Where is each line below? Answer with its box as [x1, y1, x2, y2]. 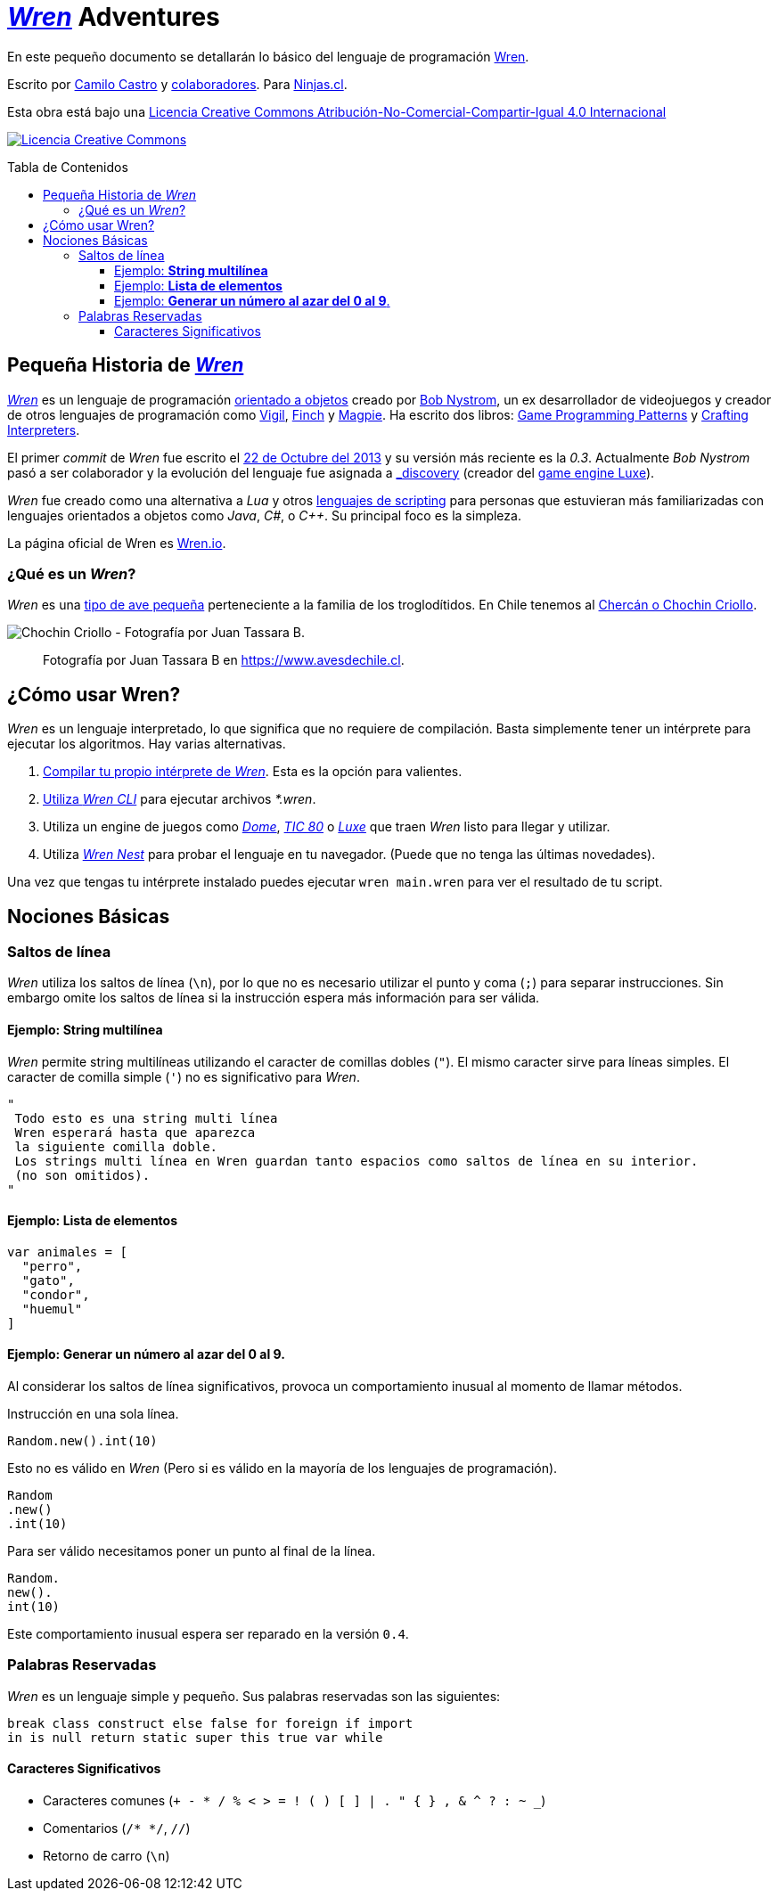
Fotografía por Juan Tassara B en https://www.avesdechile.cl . [43, 652, 405, 668]
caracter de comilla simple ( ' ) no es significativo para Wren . [7, 1068, 360, 1084]
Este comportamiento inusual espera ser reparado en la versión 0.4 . [7, 1626, 409, 1642]
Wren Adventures [7, 2, 220, 32]
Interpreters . [7, 421, 80, 438]
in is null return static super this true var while [7, 1730, 383, 1745]
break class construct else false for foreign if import [7, 1715, 414, 1730]
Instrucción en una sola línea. [7, 1406, 179, 1422]
